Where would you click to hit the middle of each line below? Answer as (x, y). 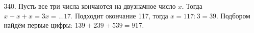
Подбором (235, 15)
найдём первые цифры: (38, 25)
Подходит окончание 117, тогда (121, 15)
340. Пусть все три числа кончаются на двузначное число (90, 6)
